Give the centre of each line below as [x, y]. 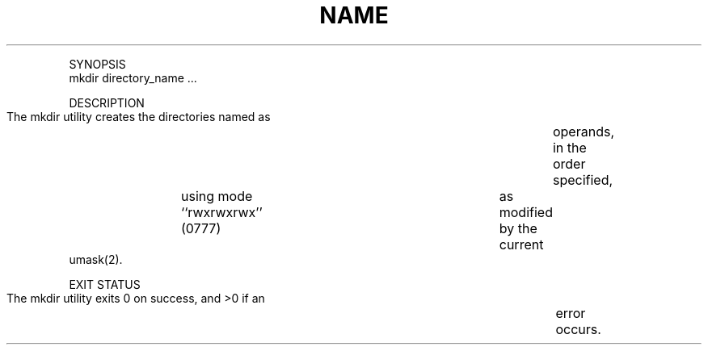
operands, [583, 131]
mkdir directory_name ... [133, 77]
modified [526, 212]
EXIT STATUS [105, 284]
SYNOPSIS [97, 64]
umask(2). [96, 259]
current [521, 244]
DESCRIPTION [107, 102]
